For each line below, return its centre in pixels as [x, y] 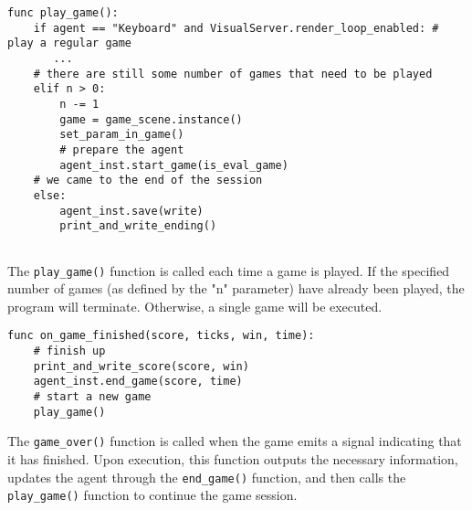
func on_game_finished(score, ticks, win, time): [161, 336]
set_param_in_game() [122, 135]
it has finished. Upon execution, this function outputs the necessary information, [233, 458]
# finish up [69, 351]
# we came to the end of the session [148, 181]
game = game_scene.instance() [151, 119]
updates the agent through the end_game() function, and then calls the [207, 477]
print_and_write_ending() [138, 226]
